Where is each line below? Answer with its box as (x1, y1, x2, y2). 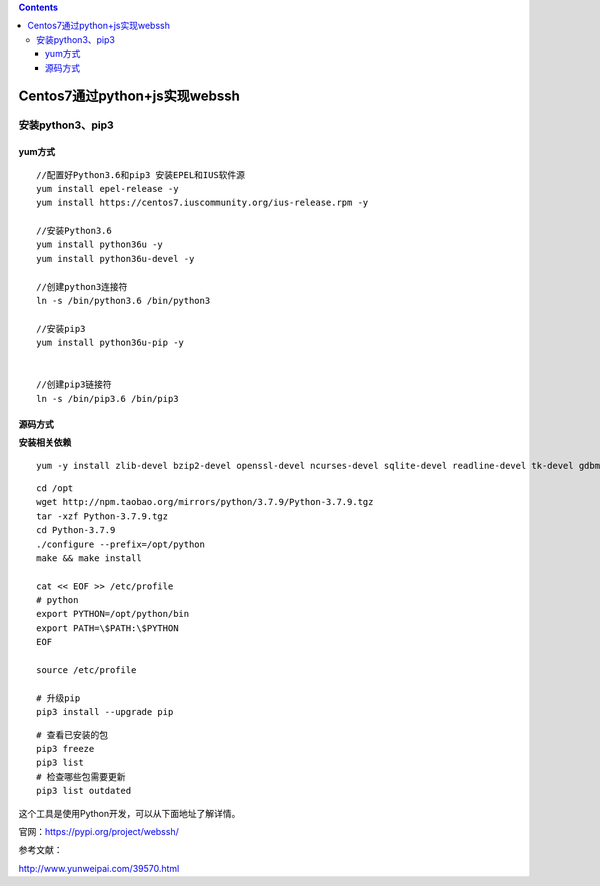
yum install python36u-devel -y (36, 253, 195, 264)
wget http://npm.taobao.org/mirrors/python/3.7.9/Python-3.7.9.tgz (36, 496, 374, 508)
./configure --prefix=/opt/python (36, 538, 205, 550)
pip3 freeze (36, 743, 95, 754)
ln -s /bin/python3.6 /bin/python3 (36, 295, 211, 307)
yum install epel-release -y (36, 183, 179, 194)
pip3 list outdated (36, 785, 132, 797)
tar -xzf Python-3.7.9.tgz (36, 510, 169, 522)
